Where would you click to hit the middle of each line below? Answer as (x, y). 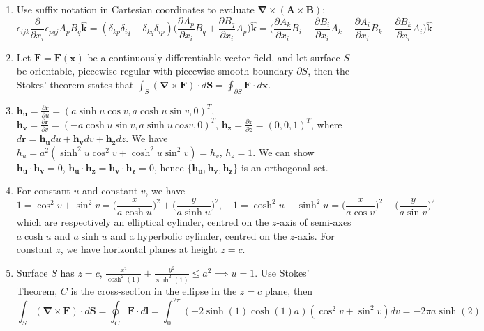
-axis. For (315, 235)
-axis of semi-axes (314, 221)
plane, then (289, 290)
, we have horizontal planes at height (139, 249)
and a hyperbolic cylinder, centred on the (199, 235)
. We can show (283, 152)
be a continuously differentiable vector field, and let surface (214, 57)
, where (327, 124)
